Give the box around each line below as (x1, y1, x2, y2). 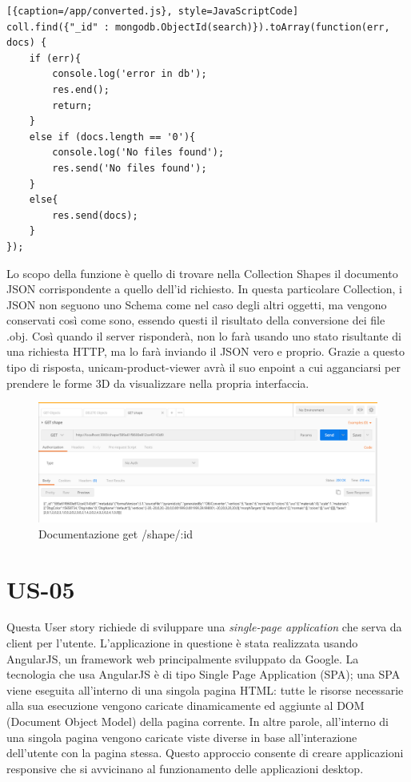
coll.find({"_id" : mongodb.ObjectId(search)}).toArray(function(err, (6, 21, 390, 33)
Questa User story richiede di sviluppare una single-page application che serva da (6, 619, 402, 635)
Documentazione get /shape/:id (38, 525, 194, 542)
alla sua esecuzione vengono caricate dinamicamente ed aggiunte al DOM (6, 697, 365, 714)
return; (52, 99, 93, 111)
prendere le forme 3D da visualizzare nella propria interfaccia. (6, 374, 309, 391)
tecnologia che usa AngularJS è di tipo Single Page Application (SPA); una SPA (6, 666, 401, 683)
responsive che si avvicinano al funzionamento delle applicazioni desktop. (6, 760, 364, 776)
